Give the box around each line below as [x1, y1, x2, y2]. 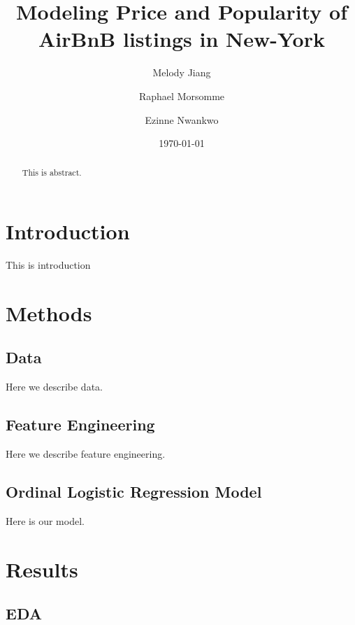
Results [6, 554, 78, 583]
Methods [6, 298, 92, 327]
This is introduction [6, 258, 91, 272]
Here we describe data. [6, 379, 103, 394]
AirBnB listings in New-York [38, 24, 325, 53]
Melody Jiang [152, 65, 211, 80]
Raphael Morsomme [138, 88, 225, 103]
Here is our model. [6, 513, 85, 528]
